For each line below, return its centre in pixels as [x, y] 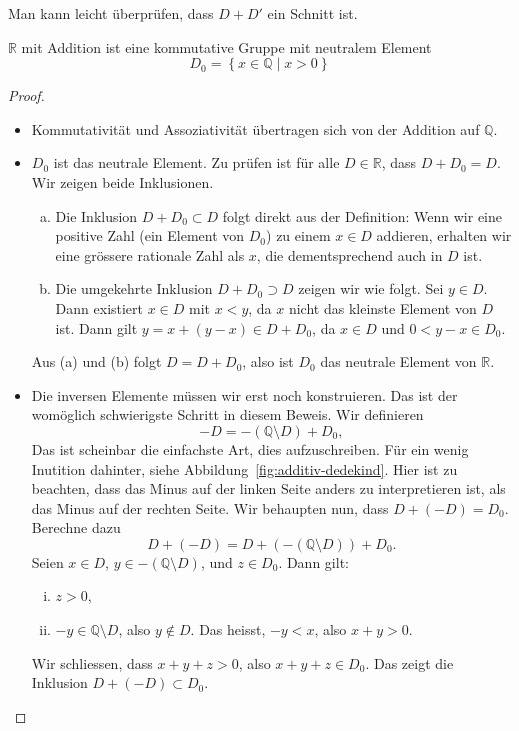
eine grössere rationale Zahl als [150, 254]
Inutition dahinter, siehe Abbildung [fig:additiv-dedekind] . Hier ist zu [244, 468]
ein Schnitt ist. [312, 13]
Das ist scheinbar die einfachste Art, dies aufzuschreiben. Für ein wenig [250, 448]
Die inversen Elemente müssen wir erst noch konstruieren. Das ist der [244, 394]
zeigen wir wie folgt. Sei [371, 288]
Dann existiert [99, 307]
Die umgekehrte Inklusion [134, 288]
